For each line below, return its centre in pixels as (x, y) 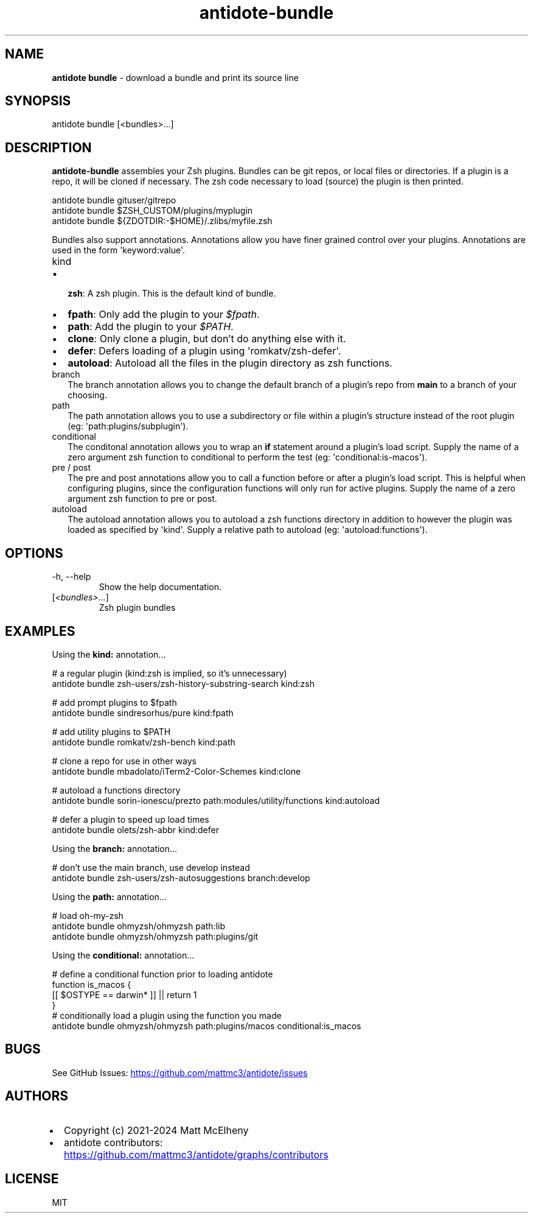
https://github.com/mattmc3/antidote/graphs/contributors (196, 1154)
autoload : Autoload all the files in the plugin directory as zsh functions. (230, 363)
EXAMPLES (40, 631)
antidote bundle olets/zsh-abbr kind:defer (135, 829)
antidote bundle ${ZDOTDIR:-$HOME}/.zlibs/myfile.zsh (162, 221)
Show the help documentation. (160, 587)
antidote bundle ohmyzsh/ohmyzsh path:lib (138, 926)
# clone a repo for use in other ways (124, 761)
